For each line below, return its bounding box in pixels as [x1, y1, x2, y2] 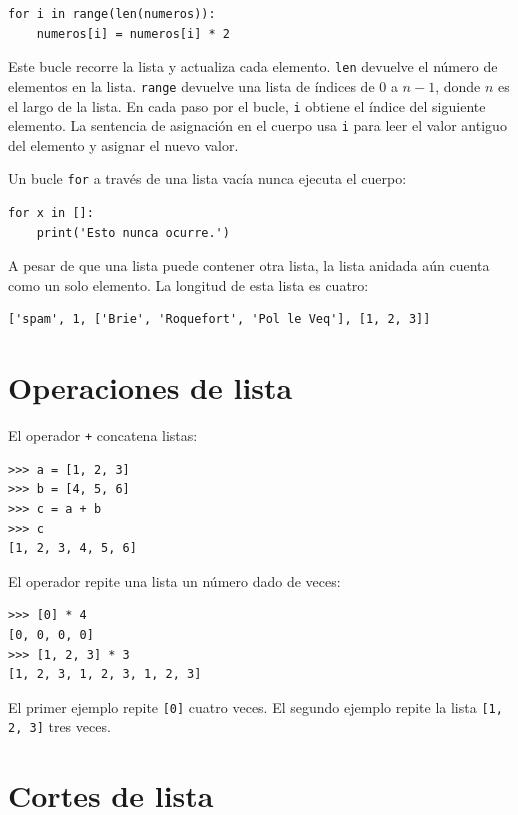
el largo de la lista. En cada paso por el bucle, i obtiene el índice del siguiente [8, 95, 486, 116]
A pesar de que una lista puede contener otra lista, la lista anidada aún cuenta [8, 255, 490, 276]
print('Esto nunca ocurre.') [36, 225, 230, 240]
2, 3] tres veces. [8, 716, 111, 737]
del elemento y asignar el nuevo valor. [8, 134, 239, 155]
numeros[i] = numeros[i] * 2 [36, 26, 230, 41]
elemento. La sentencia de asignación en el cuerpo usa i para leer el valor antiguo [8, 115, 507, 136]
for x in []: [8, 206, 94, 221]
